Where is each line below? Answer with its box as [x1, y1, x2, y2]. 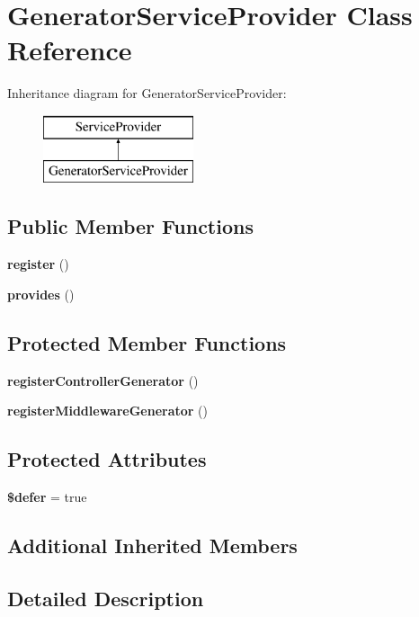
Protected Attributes [7, 445, 207, 473]
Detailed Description [7, 584, 204, 612]
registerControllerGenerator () [7, 371, 199, 389]
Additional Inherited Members [7, 532, 298, 559]
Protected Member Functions [7, 328, 287, 356]
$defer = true [7, 487, 87, 506]
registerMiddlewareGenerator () [7, 401, 208, 420]
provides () [7, 284, 75, 303]
